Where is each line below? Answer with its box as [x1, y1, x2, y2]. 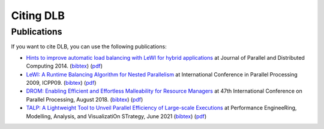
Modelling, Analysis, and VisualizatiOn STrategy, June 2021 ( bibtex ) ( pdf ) [26, 112, 207, 119]
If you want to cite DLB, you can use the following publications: [11, 43, 167, 50]
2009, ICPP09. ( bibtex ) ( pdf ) [26, 79, 97, 86]
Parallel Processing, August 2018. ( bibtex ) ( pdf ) [26, 96, 143, 103]
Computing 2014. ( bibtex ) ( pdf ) [26, 63, 103, 70]
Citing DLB [11, 9, 65, 22]
